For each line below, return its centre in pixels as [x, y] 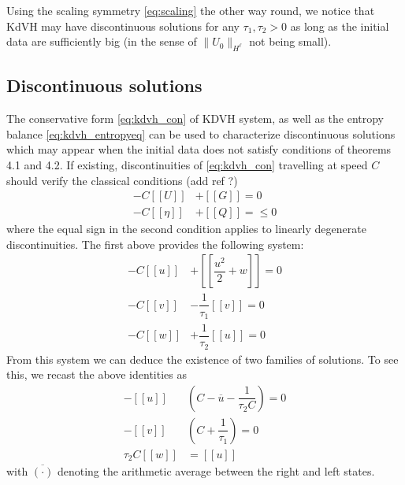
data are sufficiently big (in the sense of [102, 41]
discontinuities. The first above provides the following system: [155, 244]
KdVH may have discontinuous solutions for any [123, 26]
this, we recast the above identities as [97, 374]
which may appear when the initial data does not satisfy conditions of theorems [199, 149]
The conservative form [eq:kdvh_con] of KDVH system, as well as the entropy [195, 118]
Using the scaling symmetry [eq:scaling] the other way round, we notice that [191, 10]
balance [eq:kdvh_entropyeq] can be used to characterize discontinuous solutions [201, 133]
